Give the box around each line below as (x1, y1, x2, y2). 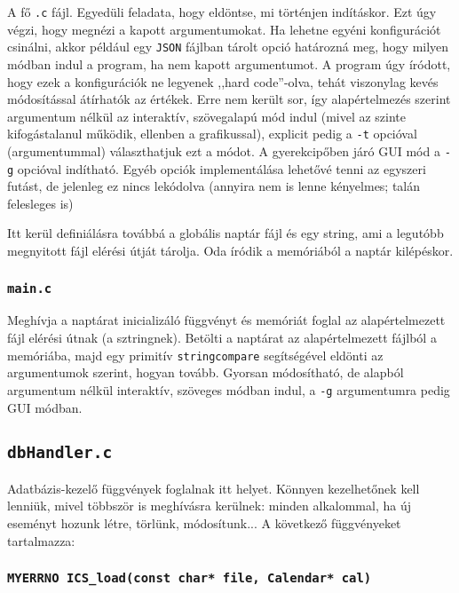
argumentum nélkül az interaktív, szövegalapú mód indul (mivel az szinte (7, 107, 407, 125)
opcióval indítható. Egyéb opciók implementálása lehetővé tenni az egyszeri (17, 159, 426, 178)
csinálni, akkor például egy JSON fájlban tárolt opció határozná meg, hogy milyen (7, 37, 449, 56)
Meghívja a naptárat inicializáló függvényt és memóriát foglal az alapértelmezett (7, 311, 446, 329)
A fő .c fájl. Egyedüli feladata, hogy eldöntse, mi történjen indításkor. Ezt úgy (7, 3, 437, 20)
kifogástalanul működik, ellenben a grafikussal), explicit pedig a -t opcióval (7, 124, 417, 143)
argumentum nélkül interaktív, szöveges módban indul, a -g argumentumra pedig (7, 380, 450, 399)
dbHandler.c (7, 443, 113, 463)
